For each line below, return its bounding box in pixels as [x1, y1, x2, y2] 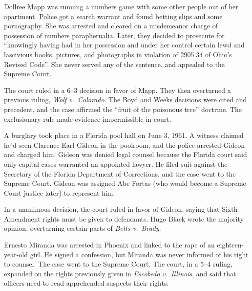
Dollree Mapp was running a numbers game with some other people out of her [4, 1, 238, 11]
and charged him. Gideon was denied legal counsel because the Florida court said [4, 149, 247, 159]
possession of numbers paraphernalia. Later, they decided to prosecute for [4, 30, 225, 40]
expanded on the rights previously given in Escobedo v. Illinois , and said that [4, 268, 236, 278]
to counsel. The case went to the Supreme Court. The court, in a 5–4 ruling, [4, 259, 232, 269]
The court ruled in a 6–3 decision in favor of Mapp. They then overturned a [4, 85, 231, 95]
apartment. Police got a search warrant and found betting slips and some [4, 11, 223, 21]
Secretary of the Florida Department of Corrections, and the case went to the [4, 168, 236, 179]
